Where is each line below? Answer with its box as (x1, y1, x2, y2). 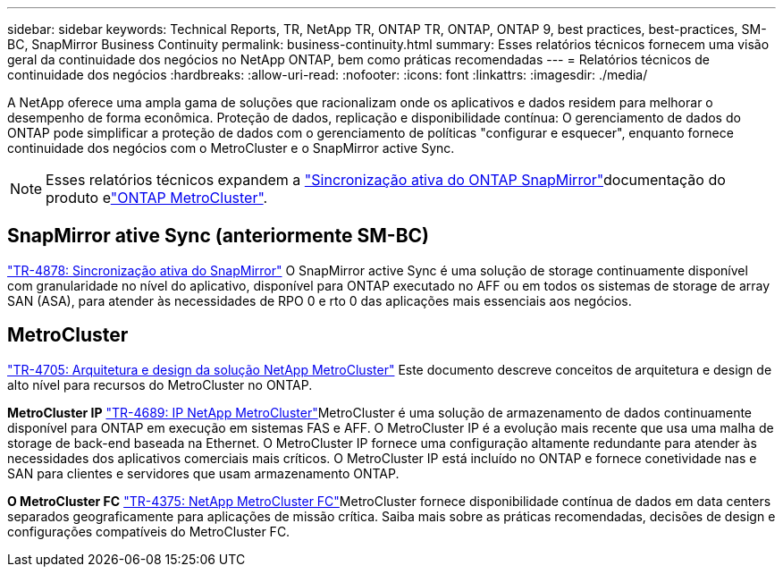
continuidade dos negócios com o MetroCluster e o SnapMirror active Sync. (7, 140, 455, 156)
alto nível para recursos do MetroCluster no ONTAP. (7, 376, 313, 393)
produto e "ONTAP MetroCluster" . (46, 189, 268, 207)
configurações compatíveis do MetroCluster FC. (7, 523, 290, 539)
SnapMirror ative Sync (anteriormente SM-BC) (7, 224, 430, 248)
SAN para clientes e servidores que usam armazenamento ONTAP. (7, 465, 400, 481)
